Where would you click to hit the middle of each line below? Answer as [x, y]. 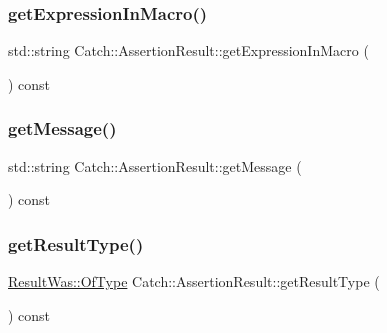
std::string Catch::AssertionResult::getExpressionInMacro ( [188, 50]
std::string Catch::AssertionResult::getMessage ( [155, 165]
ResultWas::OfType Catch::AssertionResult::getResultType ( [194, 281]
